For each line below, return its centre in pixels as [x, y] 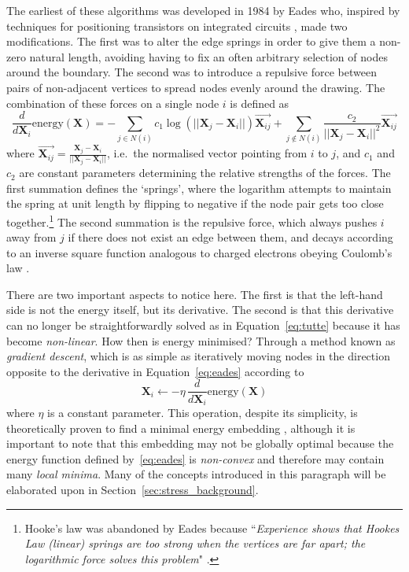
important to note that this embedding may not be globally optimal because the [200, 443]
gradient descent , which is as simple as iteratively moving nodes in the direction [198, 356]
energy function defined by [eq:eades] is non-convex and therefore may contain [195, 458]
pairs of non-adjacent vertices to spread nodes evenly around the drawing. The [196, 87]
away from [31, 237]
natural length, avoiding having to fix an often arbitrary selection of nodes [208, 56]
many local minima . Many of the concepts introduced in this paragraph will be [196, 474]
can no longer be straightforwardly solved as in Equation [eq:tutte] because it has [203, 325]
